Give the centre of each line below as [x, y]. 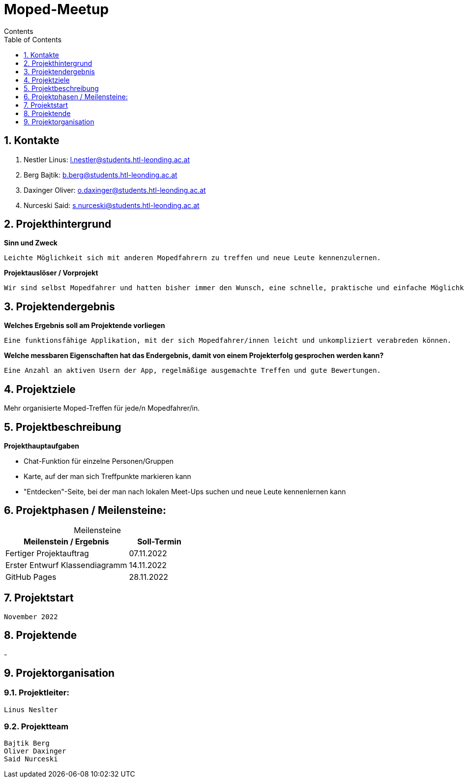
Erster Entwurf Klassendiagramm [66, 565]
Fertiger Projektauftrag [47, 553]
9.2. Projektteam [36, 727]
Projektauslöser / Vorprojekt [51, 273]
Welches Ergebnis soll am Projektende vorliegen [85, 326]
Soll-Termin [159, 541]
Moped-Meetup [57, 9]
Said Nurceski [31, 759]
